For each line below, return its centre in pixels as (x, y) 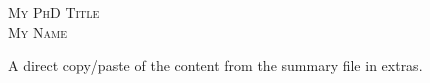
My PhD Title (54, 12)
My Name (37, 31)
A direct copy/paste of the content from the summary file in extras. (215, 65)
